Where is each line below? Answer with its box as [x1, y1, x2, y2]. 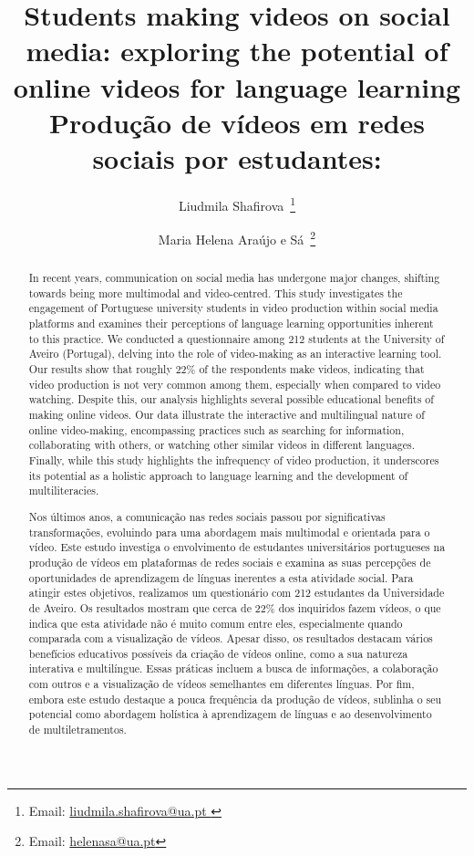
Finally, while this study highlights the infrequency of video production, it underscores [28, 453, 439, 468]
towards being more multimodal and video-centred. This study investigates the [28, 285, 403, 300]
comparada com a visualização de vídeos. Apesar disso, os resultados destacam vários [28, 631, 433, 646]
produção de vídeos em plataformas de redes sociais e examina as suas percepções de [28, 554, 431, 569]
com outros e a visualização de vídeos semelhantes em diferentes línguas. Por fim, [28, 676, 415, 692]
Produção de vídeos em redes [48, 103, 426, 141]
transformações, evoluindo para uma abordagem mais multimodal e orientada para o [28, 524, 430, 539]
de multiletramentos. [28, 722, 127, 737]
